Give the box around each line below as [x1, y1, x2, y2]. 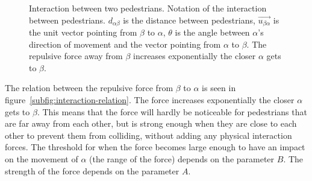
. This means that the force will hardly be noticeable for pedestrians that [37, 105, 307, 118]
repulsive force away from [29, 49, 123, 62]
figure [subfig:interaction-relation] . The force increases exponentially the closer [5, 94, 295, 106]
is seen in [202, 81, 236, 94]
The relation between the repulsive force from [5, 81, 173, 94]
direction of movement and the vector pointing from [29, 37, 221, 50]
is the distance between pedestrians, [123, 13, 255, 26]
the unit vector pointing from [29, 26, 137, 39]
